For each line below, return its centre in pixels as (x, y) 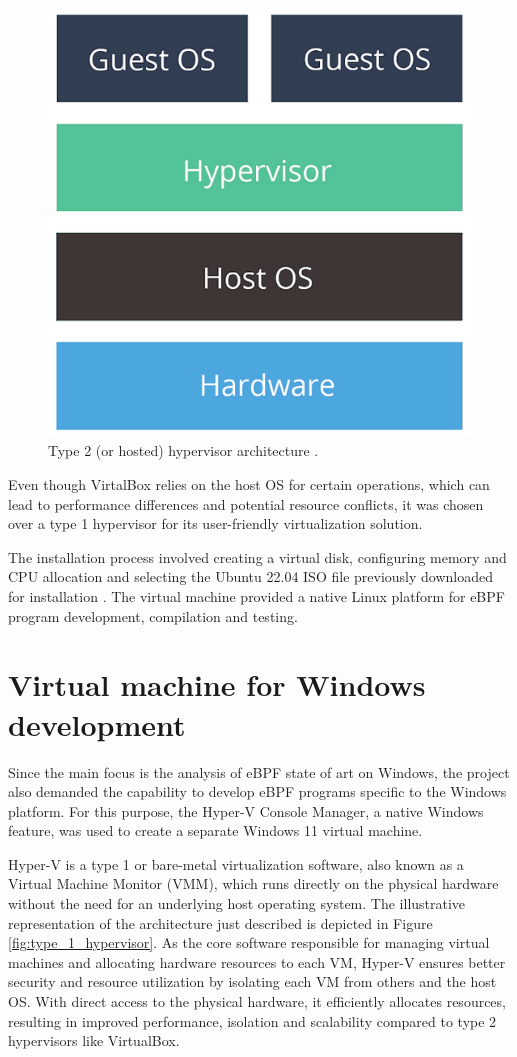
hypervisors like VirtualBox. (94, 1040)
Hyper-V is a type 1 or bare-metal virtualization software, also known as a (236, 863)
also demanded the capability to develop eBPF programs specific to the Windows (257, 791)
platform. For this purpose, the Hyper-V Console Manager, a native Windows (246, 810)
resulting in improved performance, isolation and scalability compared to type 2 (252, 1020)
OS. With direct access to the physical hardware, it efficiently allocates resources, (257, 1001)
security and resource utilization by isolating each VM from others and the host (252, 981)
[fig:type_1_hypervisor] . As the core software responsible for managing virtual (249, 942)
